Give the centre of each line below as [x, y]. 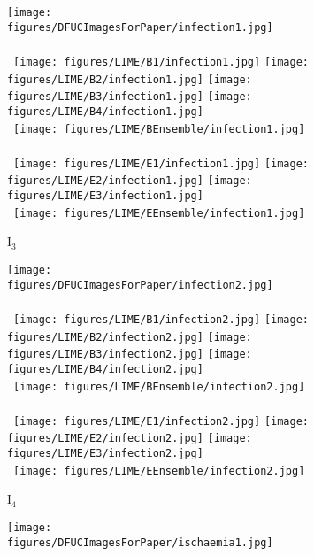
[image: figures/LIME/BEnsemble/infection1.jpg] [159, 129]
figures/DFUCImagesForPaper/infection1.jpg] [140, 27]
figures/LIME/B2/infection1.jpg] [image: [130, 79]
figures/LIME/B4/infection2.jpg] [105, 369]
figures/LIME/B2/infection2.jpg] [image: [130, 337]
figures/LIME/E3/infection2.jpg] [105, 454]
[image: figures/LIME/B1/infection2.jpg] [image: [161, 319]
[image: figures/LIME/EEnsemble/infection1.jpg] [159, 213]
